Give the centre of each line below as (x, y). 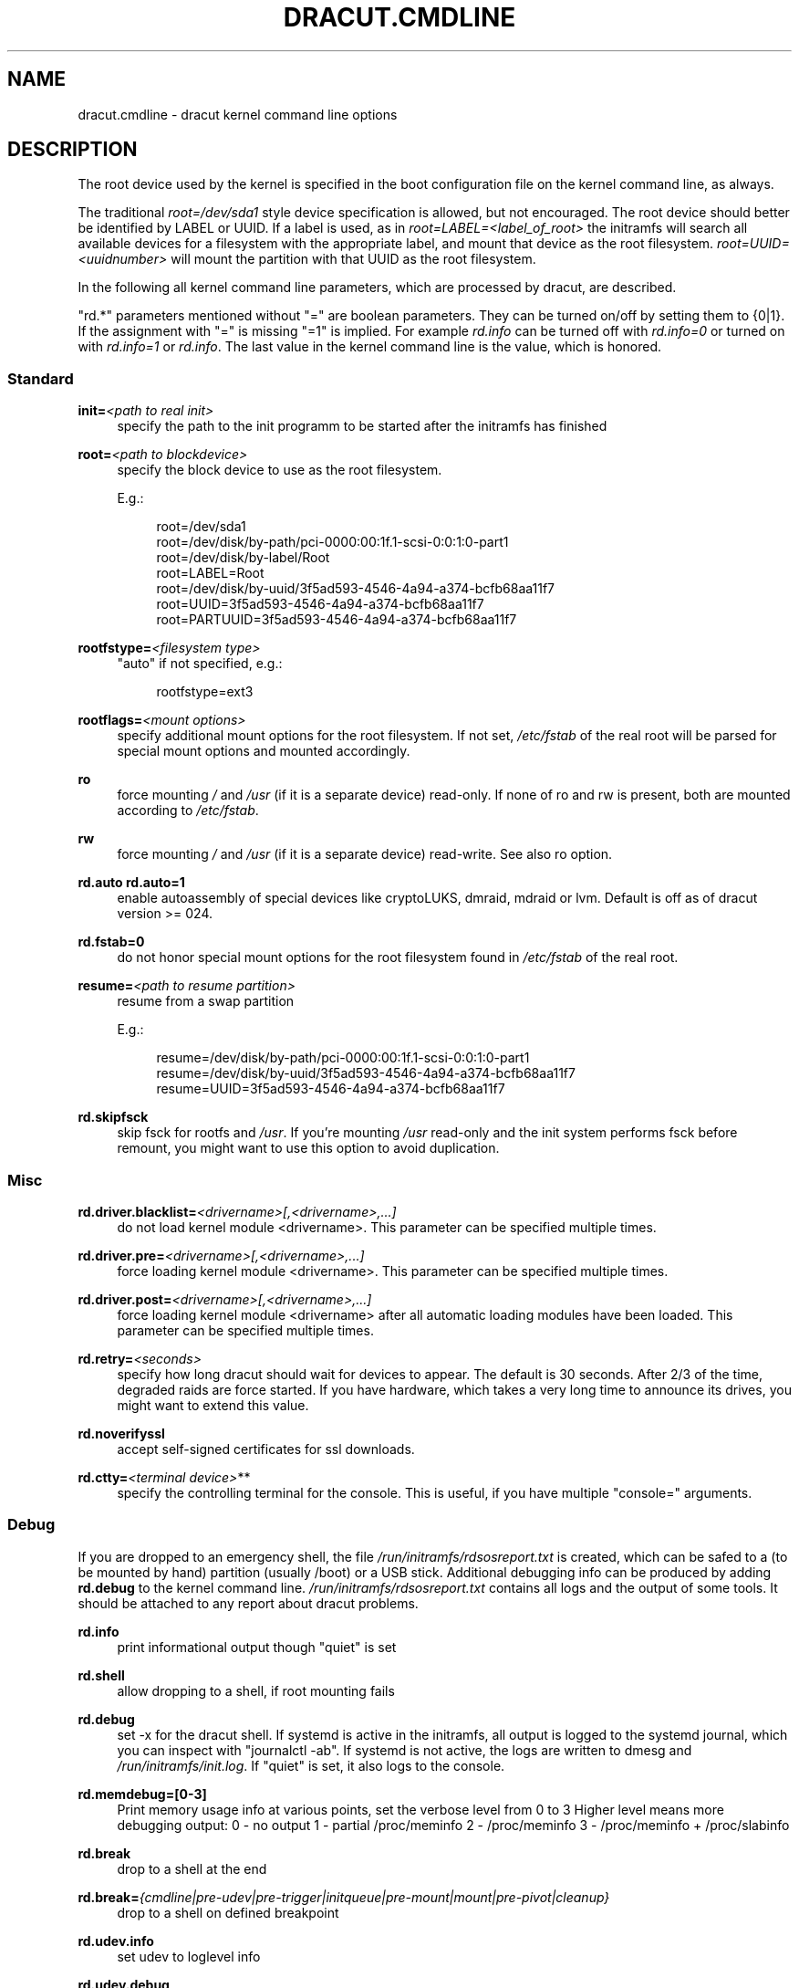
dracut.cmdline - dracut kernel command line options (238, 114)
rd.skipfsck (113, 1117)
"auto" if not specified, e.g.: (200, 664)
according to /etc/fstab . (188, 811)
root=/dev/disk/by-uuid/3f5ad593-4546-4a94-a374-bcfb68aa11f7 (356, 589)
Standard (41, 378)
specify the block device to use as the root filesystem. (280, 470)
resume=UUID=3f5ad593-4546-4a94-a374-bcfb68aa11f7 (331, 1089)
